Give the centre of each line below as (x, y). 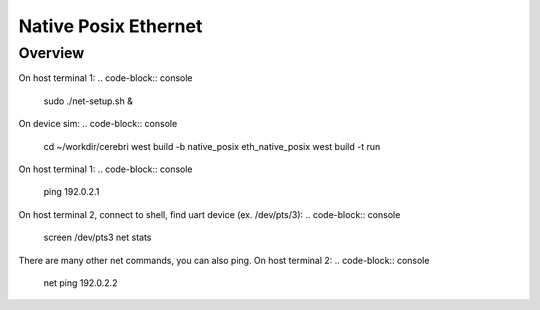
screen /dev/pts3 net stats (97, 237)
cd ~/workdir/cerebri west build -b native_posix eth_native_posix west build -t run (212, 146)
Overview (51, 53)
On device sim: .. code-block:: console (98, 124)
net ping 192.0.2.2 (80, 282)
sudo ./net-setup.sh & (88, 101)
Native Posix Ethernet (110, 26)
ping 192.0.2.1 (71, 192)
